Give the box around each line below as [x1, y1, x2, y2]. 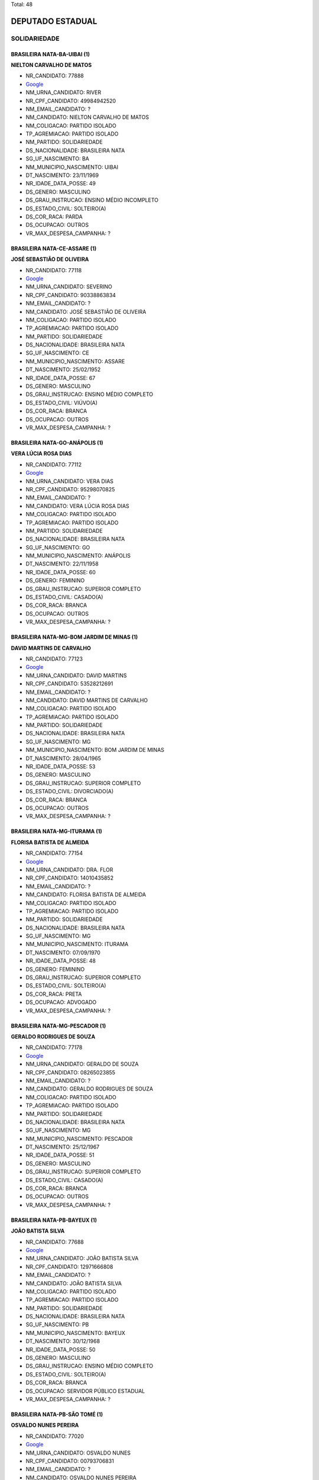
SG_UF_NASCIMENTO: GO [25, 543, 90, 551]
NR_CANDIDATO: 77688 [25, 1238, 84, 1246]
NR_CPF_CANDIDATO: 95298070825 [25, 485, 115, 493]
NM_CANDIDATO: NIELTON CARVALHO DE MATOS [25, 114, 149, 121]
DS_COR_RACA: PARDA [25, 213, 83, 220]
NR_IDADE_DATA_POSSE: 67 [25, 374, 96, 381]
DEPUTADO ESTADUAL [11, 16, 97, 26]
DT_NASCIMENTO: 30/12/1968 [25, 1338, 100, 1345]
